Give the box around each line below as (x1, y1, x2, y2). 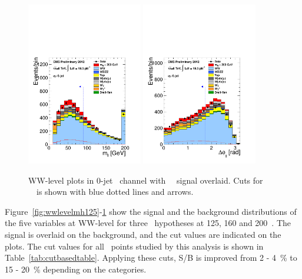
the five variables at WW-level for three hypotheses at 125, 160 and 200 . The (5, 217, 291, 229)
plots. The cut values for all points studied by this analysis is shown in (5, 240, 264, 252)
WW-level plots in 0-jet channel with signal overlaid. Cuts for (28, 174, 263, 186)
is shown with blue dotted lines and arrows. (36, 185, 194, 198)
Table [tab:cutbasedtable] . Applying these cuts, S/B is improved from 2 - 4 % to (5, 251, 297, 264)
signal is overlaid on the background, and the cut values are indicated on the (5, 228, 281, 240)
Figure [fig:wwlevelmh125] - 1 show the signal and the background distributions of (5, 205, 297, 217)
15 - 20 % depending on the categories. (5, 263, 147, 275)
